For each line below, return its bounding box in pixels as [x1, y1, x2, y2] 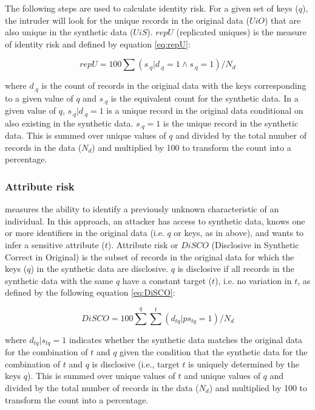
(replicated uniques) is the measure [176, 26, 307, 38]
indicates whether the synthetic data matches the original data [69, 333, 303, 346]
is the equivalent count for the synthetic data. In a [110, 91, 299, 104]
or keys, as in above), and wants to [174, 226, 304, 239]
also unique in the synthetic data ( [5, 26, 134, 38]
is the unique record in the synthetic [163, 116, 299, 129]
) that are [264, 13, 301, 26]
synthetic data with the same [5, 274, 113, 287]
